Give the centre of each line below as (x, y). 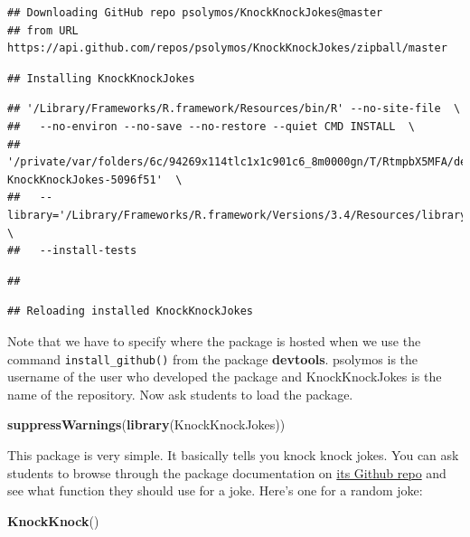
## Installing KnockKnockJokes (101, 78)
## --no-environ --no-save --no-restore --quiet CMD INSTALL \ (211, 126)
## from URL (43, 30)
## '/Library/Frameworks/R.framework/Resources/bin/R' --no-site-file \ (234, 109)
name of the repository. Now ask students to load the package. (180, 394)
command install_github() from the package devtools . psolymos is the (213, 358)
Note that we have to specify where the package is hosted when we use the (214, 340)
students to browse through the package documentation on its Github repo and (227, 472)
